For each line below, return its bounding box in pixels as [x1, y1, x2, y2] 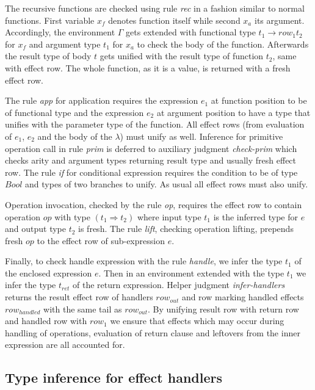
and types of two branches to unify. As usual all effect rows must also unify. [25, 178, 308, 190]
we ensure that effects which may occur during [110, 314, 284, 327]
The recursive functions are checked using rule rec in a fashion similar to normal [5, 2, 305, 14]
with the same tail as [43, 302, 122, 315]
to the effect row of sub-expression [37, 234, 165, 247]
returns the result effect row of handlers [5, 291, 153, 303]
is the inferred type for [213, 210, 298, 223]
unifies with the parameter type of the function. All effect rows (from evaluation [5, 118, 305, 131]
